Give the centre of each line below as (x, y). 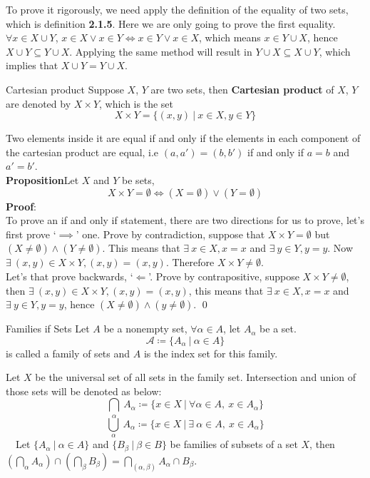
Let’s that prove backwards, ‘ (70, 276)
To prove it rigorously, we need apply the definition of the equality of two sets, (177, 9)
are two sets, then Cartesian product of (242, 89)
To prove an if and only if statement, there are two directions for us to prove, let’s (185, 220)
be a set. (278, 329)
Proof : (21, 206)
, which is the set (136, 103)
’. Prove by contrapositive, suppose (224, 276)
